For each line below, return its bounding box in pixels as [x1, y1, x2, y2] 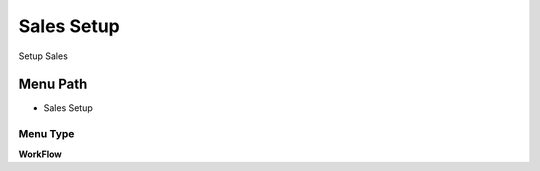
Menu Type [18, 127, 75, 141]
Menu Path [18, 76, 88, 93]
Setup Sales [18, 50, 69, 62]
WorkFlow [18, 148, 62, 160]
